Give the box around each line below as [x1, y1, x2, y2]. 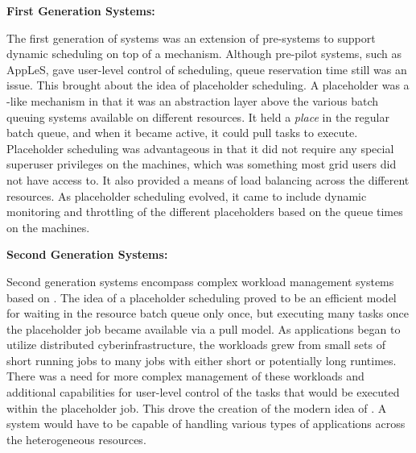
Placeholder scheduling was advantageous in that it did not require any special [6, 139, 394, 156]
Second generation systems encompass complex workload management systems [6, 272, 394, 289]
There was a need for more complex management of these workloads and [6, 368, 365, 384]
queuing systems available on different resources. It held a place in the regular [6, 108, 389, 125]
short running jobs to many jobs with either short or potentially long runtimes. [6, 351, 397, 368]
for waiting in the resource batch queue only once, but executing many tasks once [6, 305, 410, 322]
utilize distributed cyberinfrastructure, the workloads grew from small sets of [6, 336, 385, 353]
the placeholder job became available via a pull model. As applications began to [6, 320, 401, 337]
